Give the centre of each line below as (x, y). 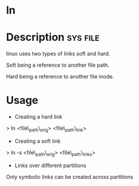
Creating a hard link (39, 117)
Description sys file (53, 37)
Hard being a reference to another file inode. (60, 77)
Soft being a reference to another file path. (58, 65)
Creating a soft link (37, 141)
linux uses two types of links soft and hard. (58, 54)
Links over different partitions (50, 165)
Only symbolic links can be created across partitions (70, 177)
